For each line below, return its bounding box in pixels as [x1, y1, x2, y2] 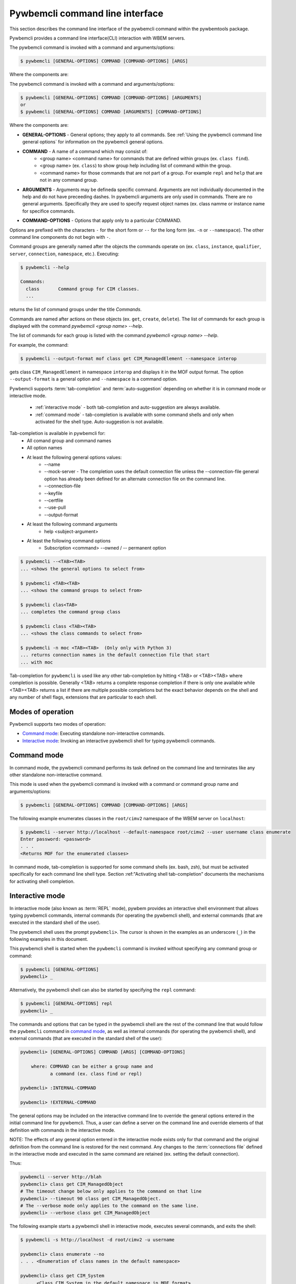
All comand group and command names [27, 437, 111, 444]
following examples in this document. [9, 936, 88, 942]
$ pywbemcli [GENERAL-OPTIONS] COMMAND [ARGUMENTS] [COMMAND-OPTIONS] [20, 109, 202, 115]
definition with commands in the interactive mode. [9, 1127, 115, 1133]
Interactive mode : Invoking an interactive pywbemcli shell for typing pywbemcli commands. [22, 738, 215, 744]
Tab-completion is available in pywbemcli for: [9, 430, 106, 437]
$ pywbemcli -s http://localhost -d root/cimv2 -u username [20, 1237, 175, 1243]
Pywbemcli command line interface [9, 8, 164, 19]
